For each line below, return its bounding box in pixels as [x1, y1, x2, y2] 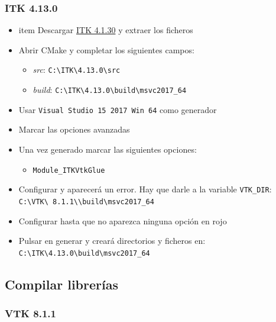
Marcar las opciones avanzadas [18, 123, 130, 136]
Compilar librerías [5, 275, 118, 293]
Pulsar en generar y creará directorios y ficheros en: [18, 234, 206, 247]
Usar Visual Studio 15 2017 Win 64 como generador [18, 103, 217, 115]
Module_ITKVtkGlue [33, 166, 105, 175]
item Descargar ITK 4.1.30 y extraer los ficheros [18, 24, 193, 36]
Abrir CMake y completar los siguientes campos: [18, 43, 194, 56]
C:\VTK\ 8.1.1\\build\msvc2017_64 [18, 197, 154, 206]
